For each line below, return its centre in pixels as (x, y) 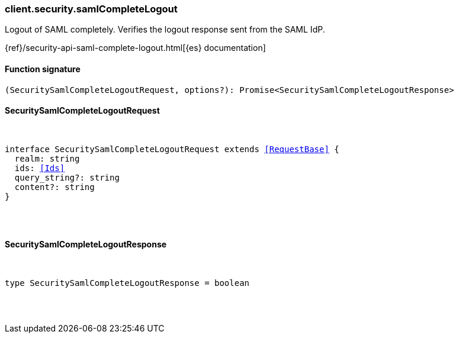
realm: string (47, 158)
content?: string (54, 187)
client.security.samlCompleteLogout (91, 9)
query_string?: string (67, 177)
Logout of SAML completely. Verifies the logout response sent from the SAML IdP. (165, 30)
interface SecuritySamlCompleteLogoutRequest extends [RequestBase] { (172, 149)
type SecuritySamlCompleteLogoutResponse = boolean (127, 283)
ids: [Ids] (40, 168)
